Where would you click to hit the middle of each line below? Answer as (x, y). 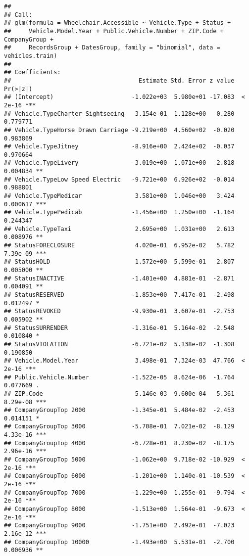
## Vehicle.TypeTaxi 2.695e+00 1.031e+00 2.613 (119, 229)
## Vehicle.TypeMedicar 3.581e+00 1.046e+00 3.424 (119, 196)
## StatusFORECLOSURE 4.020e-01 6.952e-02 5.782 (119, 246)
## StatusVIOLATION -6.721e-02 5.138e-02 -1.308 (119, 344)
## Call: (18, 15)
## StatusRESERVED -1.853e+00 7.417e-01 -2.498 (119, 295)
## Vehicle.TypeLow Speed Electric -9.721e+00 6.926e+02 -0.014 (119, 179)
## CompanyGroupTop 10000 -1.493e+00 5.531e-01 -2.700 (119, 542)
